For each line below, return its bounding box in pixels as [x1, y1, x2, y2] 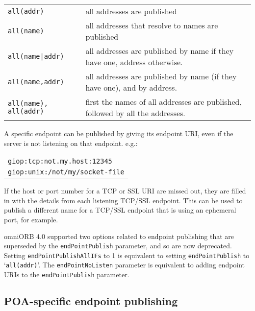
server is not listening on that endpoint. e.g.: [4, 138, 138, 148]
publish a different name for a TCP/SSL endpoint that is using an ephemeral [4, 205, 236, 215]
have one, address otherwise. [85, 56, 183, 68]
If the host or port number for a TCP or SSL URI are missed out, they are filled [4, 186, 246, 196]
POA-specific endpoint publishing [4, 293, 178, 309]
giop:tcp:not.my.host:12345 [8, 157, 112, 166]
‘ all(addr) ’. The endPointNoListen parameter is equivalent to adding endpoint [4, 260, 245, 270]
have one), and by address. [85, 82, 177, 93]
